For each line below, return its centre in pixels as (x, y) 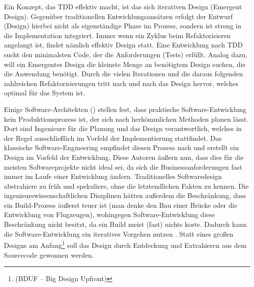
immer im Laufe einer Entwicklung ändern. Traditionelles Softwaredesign (113, 176)
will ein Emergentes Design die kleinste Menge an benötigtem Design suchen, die (125, 64)
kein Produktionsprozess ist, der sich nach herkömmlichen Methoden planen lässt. (126, 119)
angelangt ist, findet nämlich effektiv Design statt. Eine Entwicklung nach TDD (123, 45)
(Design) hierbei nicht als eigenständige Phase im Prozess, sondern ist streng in (123, 26)
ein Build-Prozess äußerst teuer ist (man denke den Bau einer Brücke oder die (121, 205)
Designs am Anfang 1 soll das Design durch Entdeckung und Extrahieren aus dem (125, 244)
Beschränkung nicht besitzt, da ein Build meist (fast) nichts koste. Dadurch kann (125, 224)
